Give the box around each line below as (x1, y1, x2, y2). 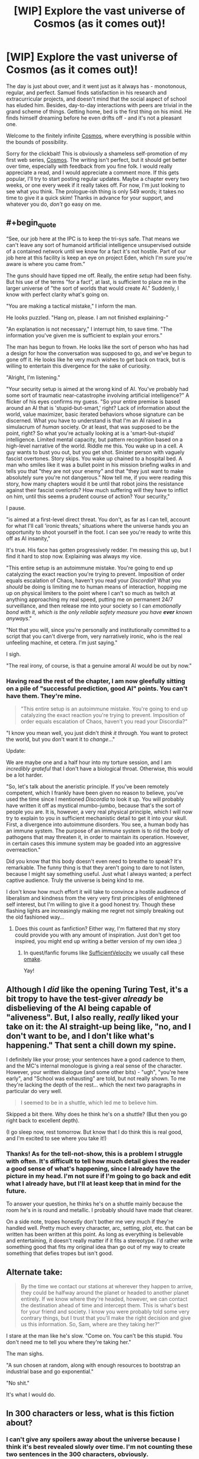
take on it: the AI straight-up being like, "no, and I (6, 1022, 191, 1032)
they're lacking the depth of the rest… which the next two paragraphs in (6, 1081, 182, 1088)
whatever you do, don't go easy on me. (6, 201, 102, 208)
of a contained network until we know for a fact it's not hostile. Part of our (6, 248, 187, 255)
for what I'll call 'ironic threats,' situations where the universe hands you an (6, 522, 188, 529)
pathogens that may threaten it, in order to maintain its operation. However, (6, 834, 190, 841)
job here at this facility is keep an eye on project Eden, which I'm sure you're (6, 254, 192, 261)
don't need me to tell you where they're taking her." (6, 1339, 131, 1346)
